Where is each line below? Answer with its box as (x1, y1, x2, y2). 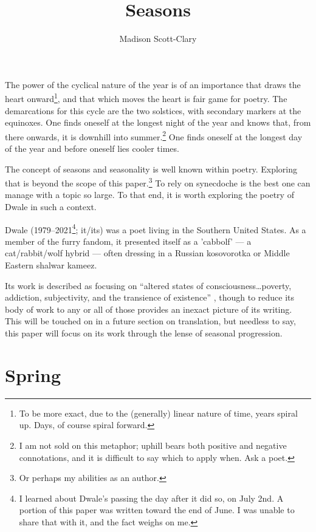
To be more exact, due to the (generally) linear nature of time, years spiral (19, 406, 298, 419)
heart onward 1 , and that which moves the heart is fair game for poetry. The (5, 90, 287, 104)
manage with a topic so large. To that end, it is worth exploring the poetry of (5, 188, 294, 201)
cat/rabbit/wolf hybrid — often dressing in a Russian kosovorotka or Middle (5, 247, 290, 259)
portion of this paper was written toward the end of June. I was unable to (19, 503, 295, 516)
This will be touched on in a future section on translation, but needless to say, (5, 315, 296, 327)
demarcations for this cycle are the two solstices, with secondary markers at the (5, 104, 301, 117)
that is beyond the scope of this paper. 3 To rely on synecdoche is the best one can (5, 175, 311, 189)
